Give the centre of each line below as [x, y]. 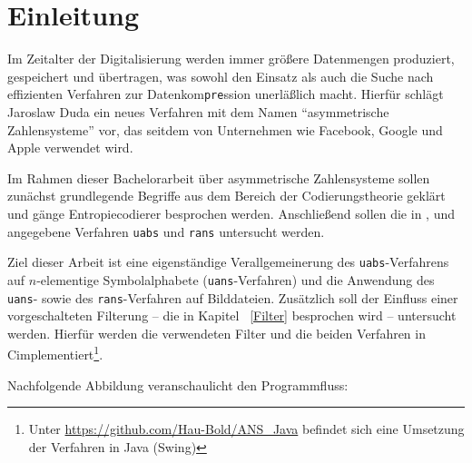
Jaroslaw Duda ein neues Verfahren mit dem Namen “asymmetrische [198, 111]
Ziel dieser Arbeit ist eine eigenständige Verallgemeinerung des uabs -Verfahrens [228, 262]
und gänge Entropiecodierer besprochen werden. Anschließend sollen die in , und [231, 213]
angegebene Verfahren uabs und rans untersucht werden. [166, 231]
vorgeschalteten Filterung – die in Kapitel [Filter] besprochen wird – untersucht [232, 315]
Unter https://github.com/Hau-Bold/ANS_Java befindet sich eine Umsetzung [246, 429]
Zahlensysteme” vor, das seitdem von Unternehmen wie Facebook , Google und [225, 129]
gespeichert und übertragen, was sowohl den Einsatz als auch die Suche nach [221, 76]
